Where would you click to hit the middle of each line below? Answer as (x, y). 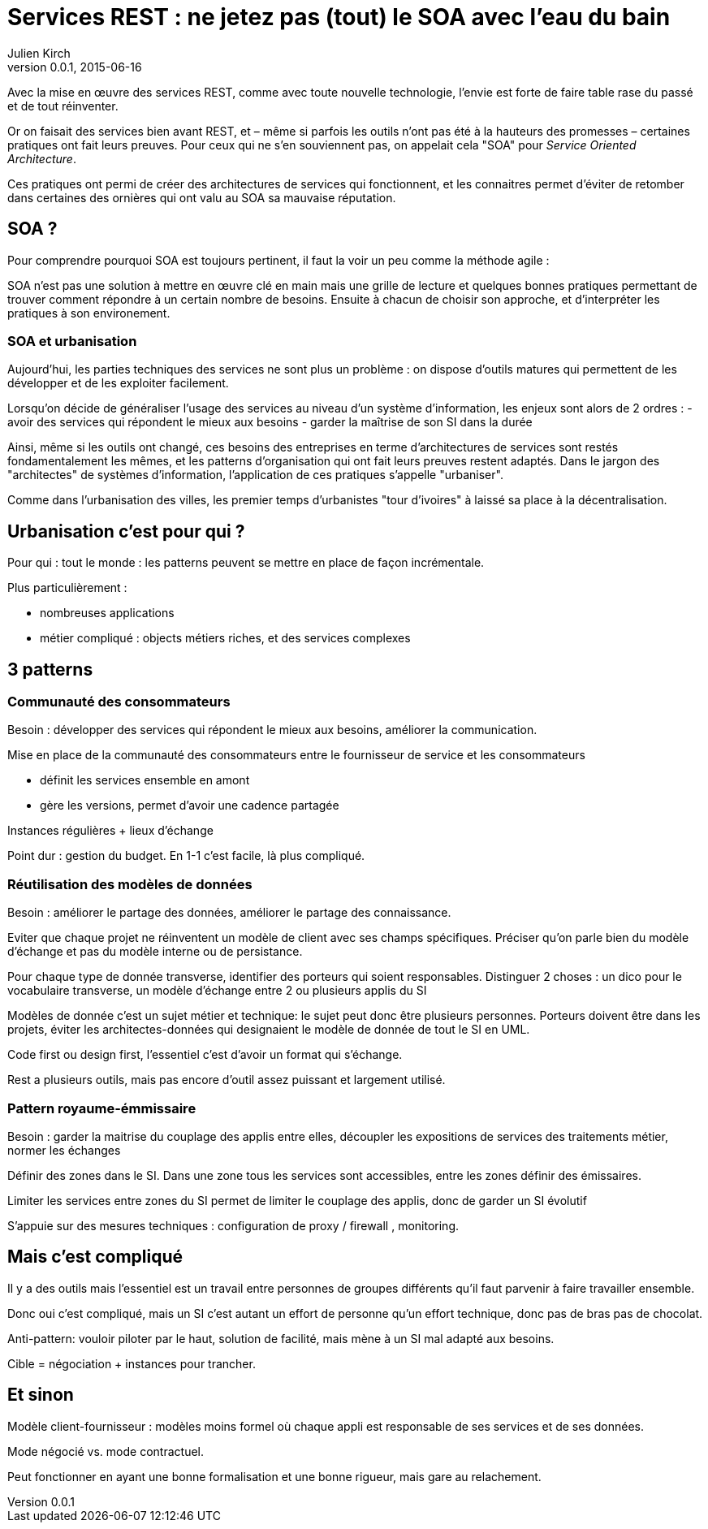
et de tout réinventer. (63, 106)
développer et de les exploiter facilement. (118, 383)
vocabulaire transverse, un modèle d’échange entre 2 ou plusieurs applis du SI (217, 991)
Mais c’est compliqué (95, 1257)
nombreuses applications (107, 613)
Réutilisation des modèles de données (130, 884)
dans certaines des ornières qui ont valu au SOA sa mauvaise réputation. (202, 197)
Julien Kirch (39, 53)
